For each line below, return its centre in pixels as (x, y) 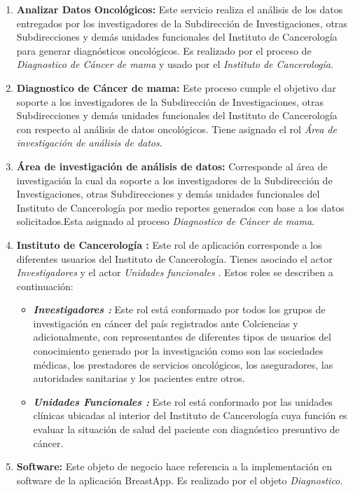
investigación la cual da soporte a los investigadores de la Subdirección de (174, 180)
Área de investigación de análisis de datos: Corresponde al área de (172, 166)
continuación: (45, 286)
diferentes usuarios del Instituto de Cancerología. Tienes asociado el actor (174, 258)
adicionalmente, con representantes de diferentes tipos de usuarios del (182, 337)
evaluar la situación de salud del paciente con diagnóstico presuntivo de (186, 429)
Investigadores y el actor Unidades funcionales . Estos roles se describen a (175, 272)
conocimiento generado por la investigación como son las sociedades (178, 351)
